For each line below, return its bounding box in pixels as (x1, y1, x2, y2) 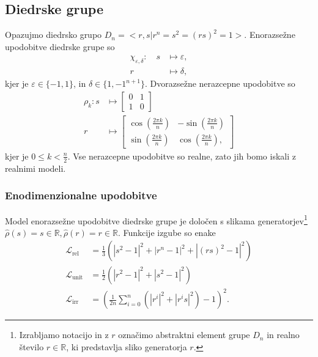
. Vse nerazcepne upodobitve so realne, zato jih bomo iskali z (67, 149, 296, 162)
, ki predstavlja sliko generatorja (66, 340, 187, 353)
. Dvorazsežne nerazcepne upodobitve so (144, 77, 295, 90)
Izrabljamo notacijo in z (19, 328, 109, 341)
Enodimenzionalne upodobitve (5, 188, 157, 203)
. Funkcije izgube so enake (117, 226, 216, 238)
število (19, 340, 44, 353)
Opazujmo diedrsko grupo (5, 28, 102, 41)
